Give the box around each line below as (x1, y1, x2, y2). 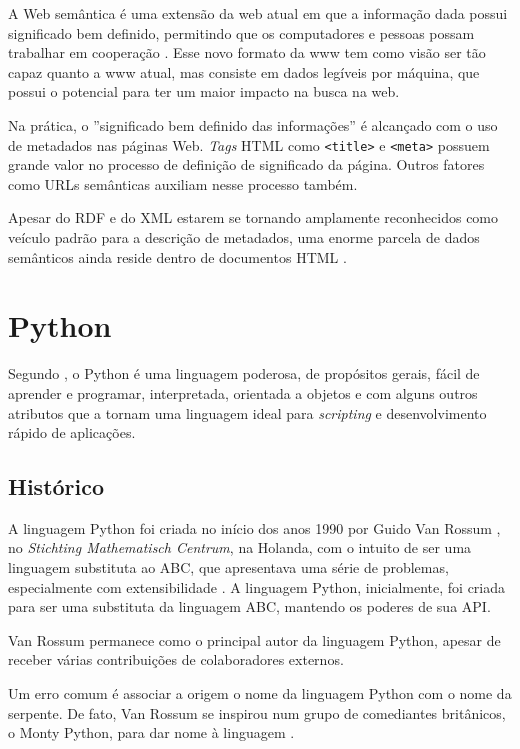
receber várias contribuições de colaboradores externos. (8, 649, 344, 670)
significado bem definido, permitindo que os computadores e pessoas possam (8, 22, 475, 43)
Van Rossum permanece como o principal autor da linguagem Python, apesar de (8, 629, 501, 650)
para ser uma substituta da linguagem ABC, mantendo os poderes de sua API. (8, 596, 491, 617)
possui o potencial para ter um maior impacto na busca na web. (8, 81, 400, 102)
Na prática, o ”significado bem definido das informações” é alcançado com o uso (8, 114, 498, 135)
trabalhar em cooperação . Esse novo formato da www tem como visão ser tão (8, 42, 486, 63)
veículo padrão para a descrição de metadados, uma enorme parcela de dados (8, 227, 480, 247)
